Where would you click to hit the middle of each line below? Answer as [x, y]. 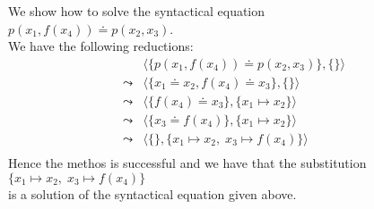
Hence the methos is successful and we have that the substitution [187, 162]
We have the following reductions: [101, 46]
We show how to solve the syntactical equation [137, 11]
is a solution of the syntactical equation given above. [152, 193]
